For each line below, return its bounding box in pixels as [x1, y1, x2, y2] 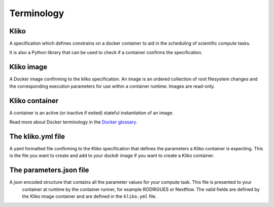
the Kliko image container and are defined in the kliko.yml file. [22, 193, 157, 199]
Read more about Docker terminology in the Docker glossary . [9, 119, 138, 125]
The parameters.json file [9, 166, 89, 175]
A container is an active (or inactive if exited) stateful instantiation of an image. [9, 109, 174, 116]
